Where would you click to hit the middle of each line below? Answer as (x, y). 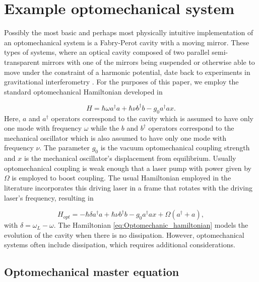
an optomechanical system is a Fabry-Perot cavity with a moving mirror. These (127, 42)
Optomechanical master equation (92, 272)
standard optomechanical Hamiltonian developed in (83, 91)
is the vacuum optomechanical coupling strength (175, 148)
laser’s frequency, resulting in (49, 197)
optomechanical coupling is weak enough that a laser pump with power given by (128, 168)
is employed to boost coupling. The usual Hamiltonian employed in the (121, 178)
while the (105, 128)
